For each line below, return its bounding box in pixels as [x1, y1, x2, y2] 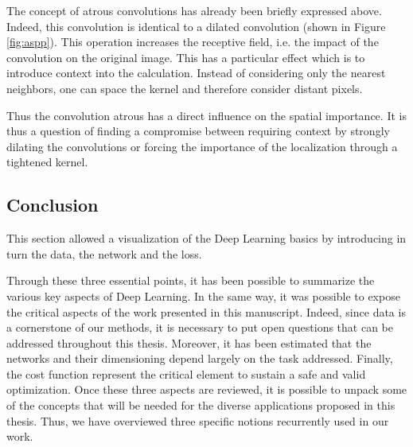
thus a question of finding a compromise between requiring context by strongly [6, 122, 390, 139]
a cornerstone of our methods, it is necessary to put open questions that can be [6, 319, 394, 336]
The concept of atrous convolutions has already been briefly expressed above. [6, 2, 382, 18]
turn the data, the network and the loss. [6, 245, 202, 262]
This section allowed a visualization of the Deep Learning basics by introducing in [6, 230, 407, 247]
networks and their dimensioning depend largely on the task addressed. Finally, [6, 350, 393, 367]
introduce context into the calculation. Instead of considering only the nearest [6, 64, 386, 81]
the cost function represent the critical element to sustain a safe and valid [6, 365, 366, 382]
